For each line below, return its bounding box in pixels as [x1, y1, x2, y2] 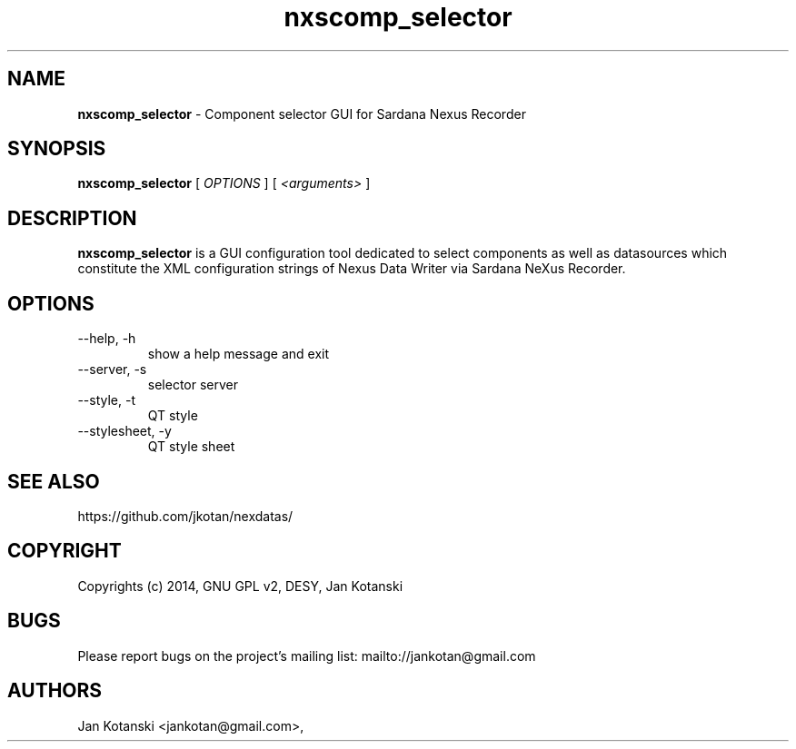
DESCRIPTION [7, 206, 137, 230]
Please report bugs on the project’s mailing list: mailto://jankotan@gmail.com [77, 647, 536, 664]
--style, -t [77, 392, 135, 409]
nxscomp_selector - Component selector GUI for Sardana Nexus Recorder [77, 105, 526, 122]
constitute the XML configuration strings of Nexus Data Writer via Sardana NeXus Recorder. [77, 261, 626, 277]
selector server [147, 377, 239, 393]
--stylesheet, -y [77, 423, 172, 439]
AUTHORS [7, 679, 103, 703]
